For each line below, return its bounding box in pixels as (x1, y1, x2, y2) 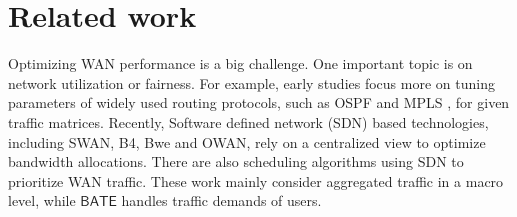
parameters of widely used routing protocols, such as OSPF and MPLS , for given (8, 92, 510, 113)
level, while (8, 190, 76, 211)
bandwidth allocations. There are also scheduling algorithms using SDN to (8, 151, 464, 172)
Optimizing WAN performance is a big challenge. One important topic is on (8, 53, 473, 74)
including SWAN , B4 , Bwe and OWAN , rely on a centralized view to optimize (8, 131, 486, 152)
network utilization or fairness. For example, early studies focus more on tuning (8, 72, 495, 93)
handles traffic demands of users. (121, 190, 322, 211)
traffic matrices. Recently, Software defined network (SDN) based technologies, (8, 111, 489, 132)
